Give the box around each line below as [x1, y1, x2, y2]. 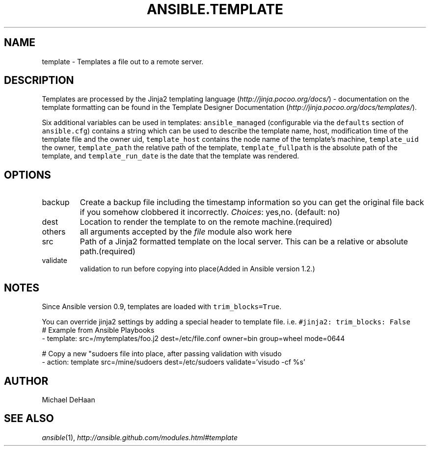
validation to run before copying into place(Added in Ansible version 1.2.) [80, 265, 315, 273]
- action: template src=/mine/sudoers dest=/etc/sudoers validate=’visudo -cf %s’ [42, 358, 305, 367]
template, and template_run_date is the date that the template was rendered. [42, 152, 299, 160]
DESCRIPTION [4, 74, 74, 87]
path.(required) [80, 246, 135, 257]
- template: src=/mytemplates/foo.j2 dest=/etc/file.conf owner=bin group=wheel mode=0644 [42, 334, 345, 343]
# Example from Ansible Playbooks [42, 326, 155, 335]
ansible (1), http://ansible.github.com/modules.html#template [42, 433, 238, 442]
